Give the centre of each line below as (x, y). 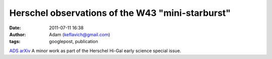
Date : (15, 28)
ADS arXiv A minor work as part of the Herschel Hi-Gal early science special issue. (95, 51)
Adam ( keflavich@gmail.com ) (80, 34)
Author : (18, 34)
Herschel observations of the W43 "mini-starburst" (120, 13)
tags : (15, 42)
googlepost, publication (74, 42)
